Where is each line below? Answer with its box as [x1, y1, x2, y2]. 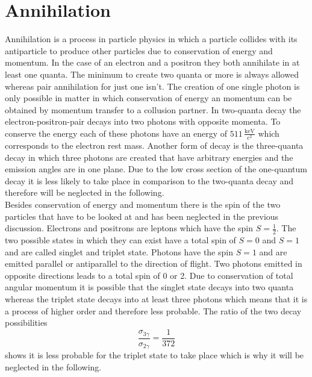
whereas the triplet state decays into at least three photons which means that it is [5, 292, 308, 305]
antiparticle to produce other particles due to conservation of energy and [5, 44, 273, 57]
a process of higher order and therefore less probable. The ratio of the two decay [5, 304, 302, 317]
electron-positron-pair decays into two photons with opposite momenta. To [5, 115, 281, 128]
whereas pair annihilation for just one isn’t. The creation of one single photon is [5, 79, 300, 92]
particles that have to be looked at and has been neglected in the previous [5, 210, 279, 222]
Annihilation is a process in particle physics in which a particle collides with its [5, 33, 298, 45]
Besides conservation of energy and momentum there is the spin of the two [5, 198, 281, 210]
